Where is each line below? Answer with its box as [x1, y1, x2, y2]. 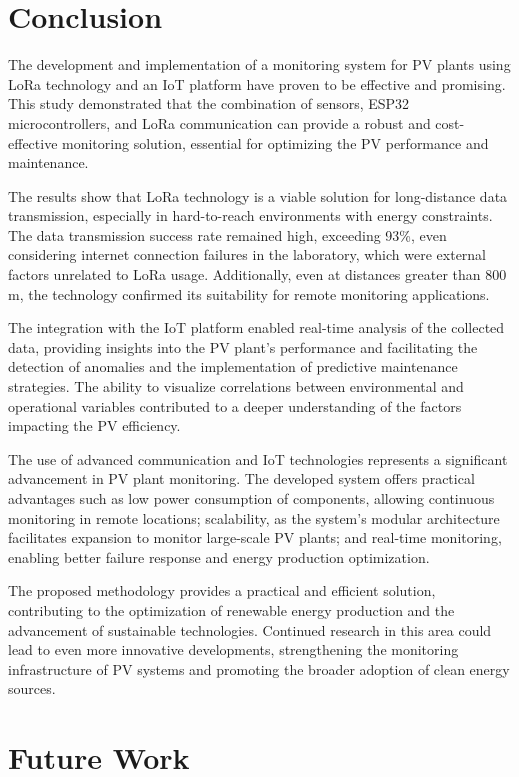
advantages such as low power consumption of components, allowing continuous [8, 488, 495, 508]
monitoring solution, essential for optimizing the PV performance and [62, 132, 489, 153]
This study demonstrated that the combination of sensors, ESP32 [8, 93, 410, 114]
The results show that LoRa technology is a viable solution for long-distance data [8, 185, 508, 206]
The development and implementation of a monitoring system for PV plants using [8, 54, 511, 75]
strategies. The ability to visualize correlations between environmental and [8, 376, 464, 397]
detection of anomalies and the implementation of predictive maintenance [8, 356, 458, 377]
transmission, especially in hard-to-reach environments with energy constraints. [8, 205, 493, 226]
